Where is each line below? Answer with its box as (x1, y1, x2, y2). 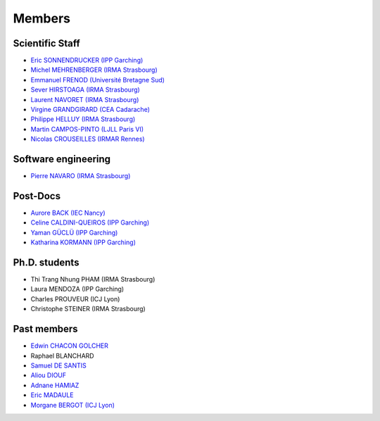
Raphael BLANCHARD (30, 351, 94, 360)
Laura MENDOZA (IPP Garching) (30, 285, 125, 294)
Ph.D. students (13, 256, 80, 268)
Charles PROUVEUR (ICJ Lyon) (30, 294, 120, 303)
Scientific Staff (13, 37, 80, 49)
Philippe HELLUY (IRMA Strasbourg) (30, 115, 136, 123)
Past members (13, 323, 78, 335)
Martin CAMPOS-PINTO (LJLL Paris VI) (30, 125, 144, 133)
